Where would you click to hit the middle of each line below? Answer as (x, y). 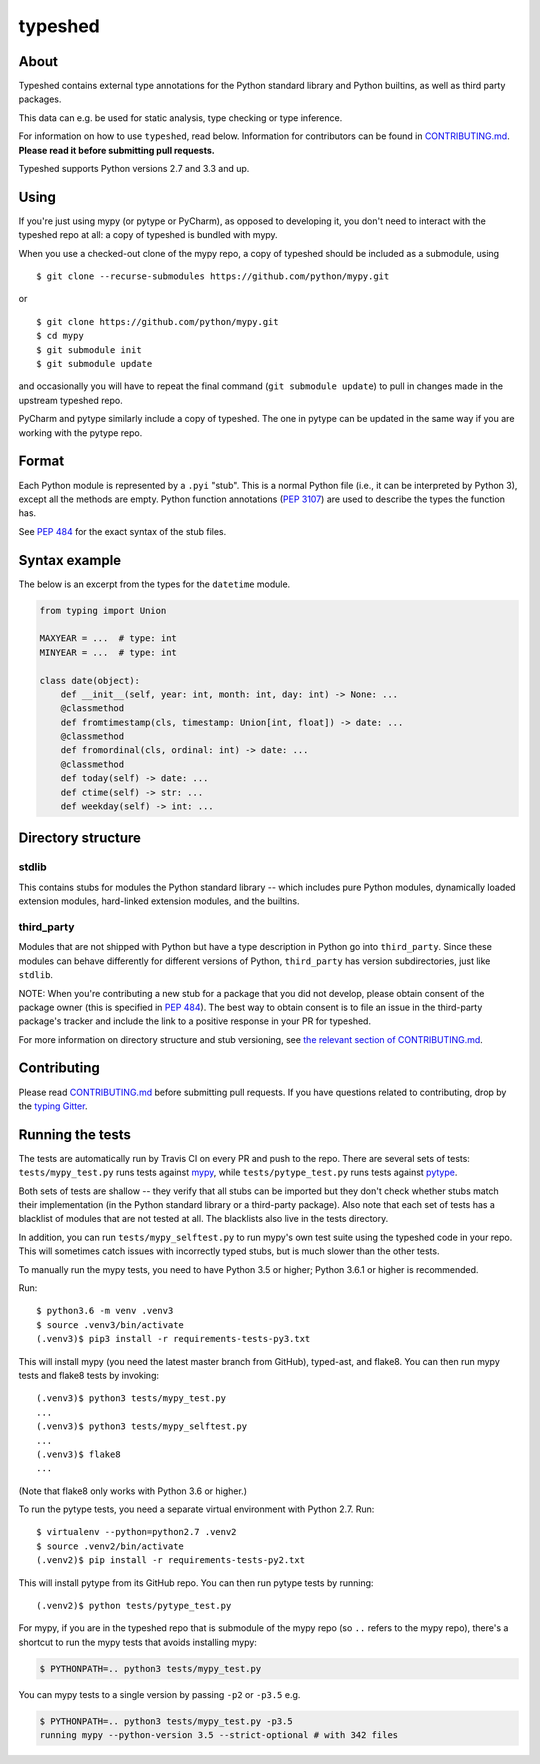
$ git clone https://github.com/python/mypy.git (157, 321)
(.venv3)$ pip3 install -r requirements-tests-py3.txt (173, 1339)
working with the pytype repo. (80, 432)
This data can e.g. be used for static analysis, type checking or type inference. (180, 117)
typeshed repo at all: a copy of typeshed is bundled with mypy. (148, 235)
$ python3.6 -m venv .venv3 (105, 1311)
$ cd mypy (60, 336)
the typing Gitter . (53, 1106)
